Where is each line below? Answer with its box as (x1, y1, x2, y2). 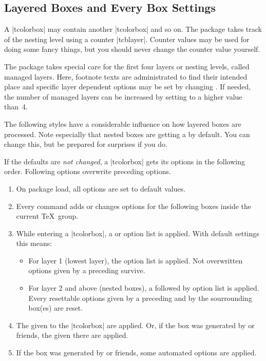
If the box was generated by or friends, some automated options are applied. (16, 347, 257, 358)
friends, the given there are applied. (16, 330, 128, 340)
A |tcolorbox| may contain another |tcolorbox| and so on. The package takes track (4, 24, 262, 34)
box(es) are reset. (28, 302, 83, 313)
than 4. (4, 101, 28, 112)
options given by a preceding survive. (28, 265, 145, 276)
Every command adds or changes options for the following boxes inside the (16, 200, 252, 211)
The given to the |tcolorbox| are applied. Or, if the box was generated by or (16, 319, 255, 330)
